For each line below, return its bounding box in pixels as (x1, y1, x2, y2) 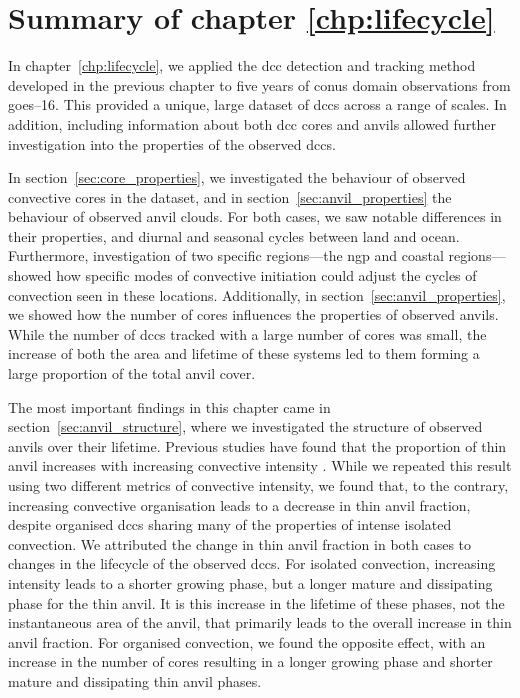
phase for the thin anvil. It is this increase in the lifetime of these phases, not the (8, 592, 505, 613)
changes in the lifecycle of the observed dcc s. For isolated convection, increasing (8, 553, 496, 574)
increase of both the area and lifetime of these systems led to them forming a (8, 343, 480, 364)
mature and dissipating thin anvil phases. (8, 670, 262, 691)
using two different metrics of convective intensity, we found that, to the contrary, (8, 475, 509, 495)
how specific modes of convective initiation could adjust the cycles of (56, 265, 477, 286)
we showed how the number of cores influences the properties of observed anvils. (8, 304, 499, 325)
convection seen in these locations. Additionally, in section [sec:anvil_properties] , (8, 284, 506, 305)
